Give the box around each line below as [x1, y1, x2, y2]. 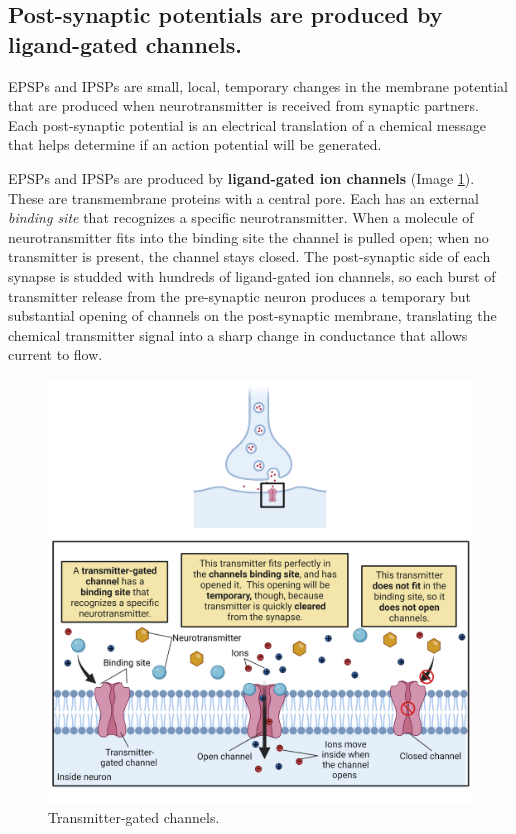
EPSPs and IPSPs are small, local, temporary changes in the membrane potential [8, 75, 509, 96]
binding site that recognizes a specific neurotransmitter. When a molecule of [8, 207, 474, 228]
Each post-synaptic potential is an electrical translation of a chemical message [8, 114, 486, 135]
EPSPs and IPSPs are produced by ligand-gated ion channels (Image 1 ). [8, 167, 475, 188]
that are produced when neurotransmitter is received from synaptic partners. [8, 95, 479, 116]
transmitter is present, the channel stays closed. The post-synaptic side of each [8, 246, 491, 267]
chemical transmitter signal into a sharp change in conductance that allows [8, 324, 468, 345]
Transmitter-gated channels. [48, 806, 220, 827]
